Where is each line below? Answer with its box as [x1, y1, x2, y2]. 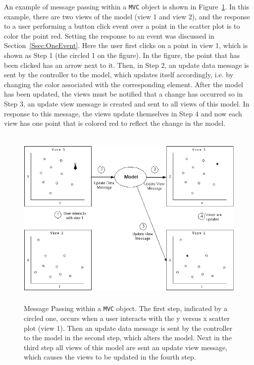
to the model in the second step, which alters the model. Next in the [24, 332, 232, 343]
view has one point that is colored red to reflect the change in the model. [4, 118, 226, 128]
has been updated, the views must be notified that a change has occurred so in [4, 89, 243, 99]
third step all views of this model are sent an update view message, [24, 342, 228, 352]
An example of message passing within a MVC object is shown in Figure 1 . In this [4, 1, 250, 11]
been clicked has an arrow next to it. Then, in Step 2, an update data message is [4, 59, 249, 70]
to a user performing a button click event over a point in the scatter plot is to [4, 21, 240, 31]
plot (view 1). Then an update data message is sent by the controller [24, 322, 233, 333]
